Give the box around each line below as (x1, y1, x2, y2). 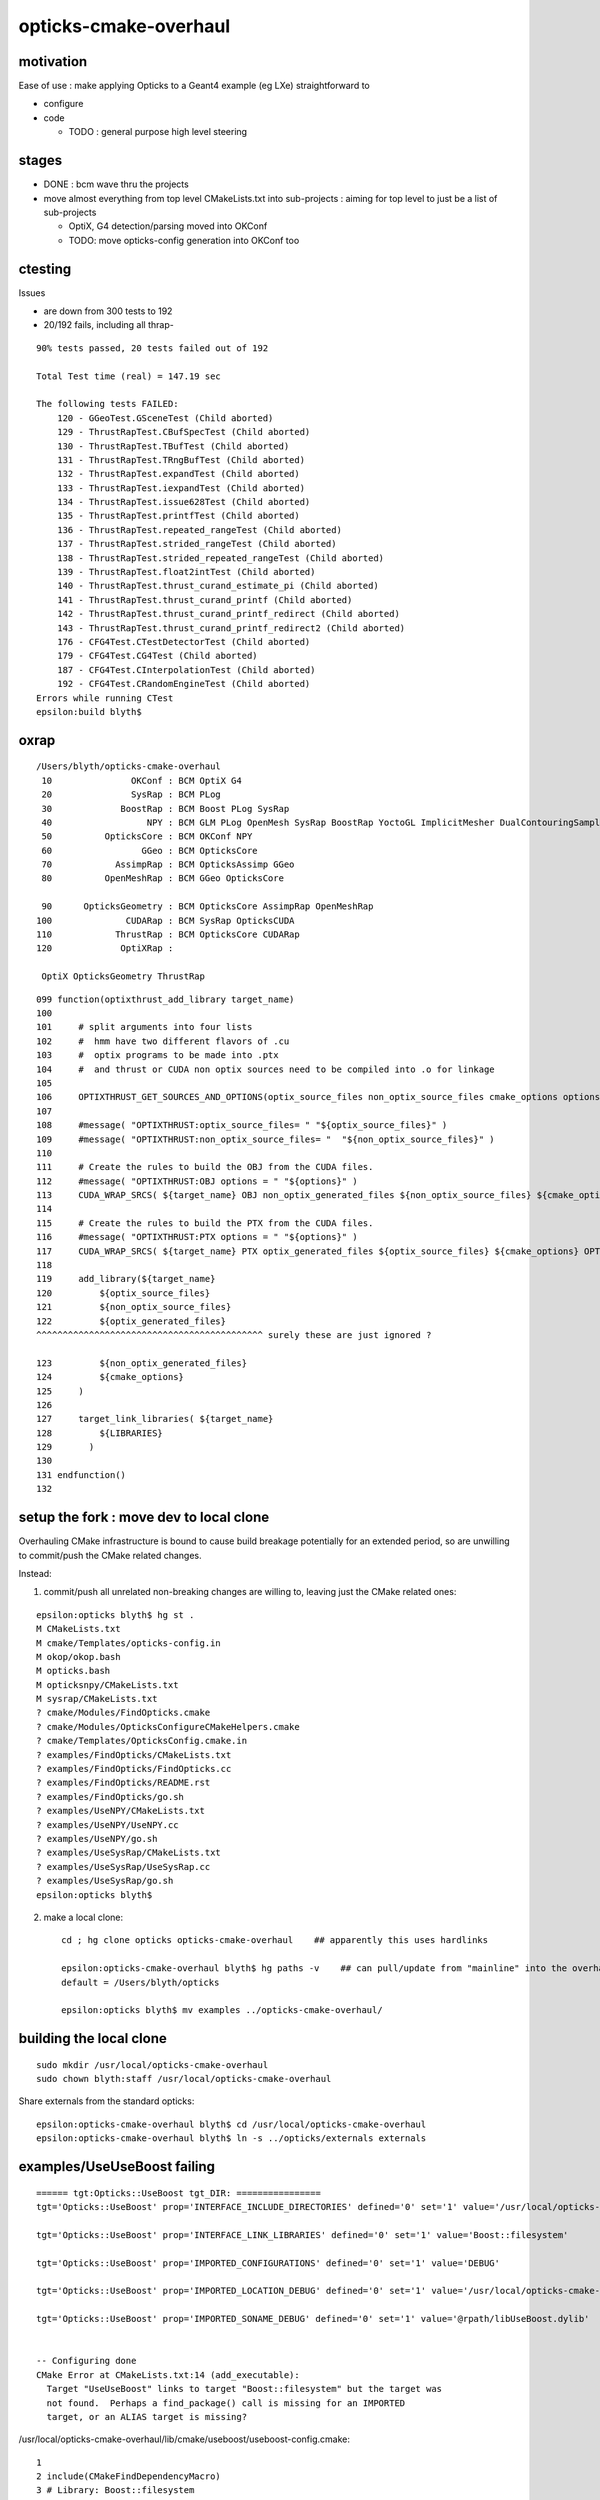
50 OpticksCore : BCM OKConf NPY (41, 831, 253, 842)
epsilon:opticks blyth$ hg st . (36, 1609, 195, 1620)
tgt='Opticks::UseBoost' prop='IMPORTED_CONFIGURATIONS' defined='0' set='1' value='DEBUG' (36, 2257, 500, 2269)
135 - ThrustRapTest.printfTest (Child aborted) (56, 510, 300, 522)
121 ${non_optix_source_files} (36, 1301, 232, 1313)
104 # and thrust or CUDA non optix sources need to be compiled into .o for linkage (36, 1063, 495, 1075)
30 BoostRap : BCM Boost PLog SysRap (41, 803, 290, 814)
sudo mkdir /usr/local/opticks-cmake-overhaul (36, 2059, 269, 2070)
